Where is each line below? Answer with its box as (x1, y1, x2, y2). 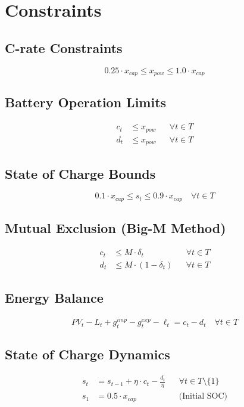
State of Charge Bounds (5, 164, 156, 182)
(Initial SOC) (179, 392, 227, 401)
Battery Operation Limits (5, 93, 167, 111)
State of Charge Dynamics (5, 345, 170, 363)
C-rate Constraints (5, 38, 123, 57)
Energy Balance (5, 288, 104, 306)
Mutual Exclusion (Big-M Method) (5, 219, 226, 237)
